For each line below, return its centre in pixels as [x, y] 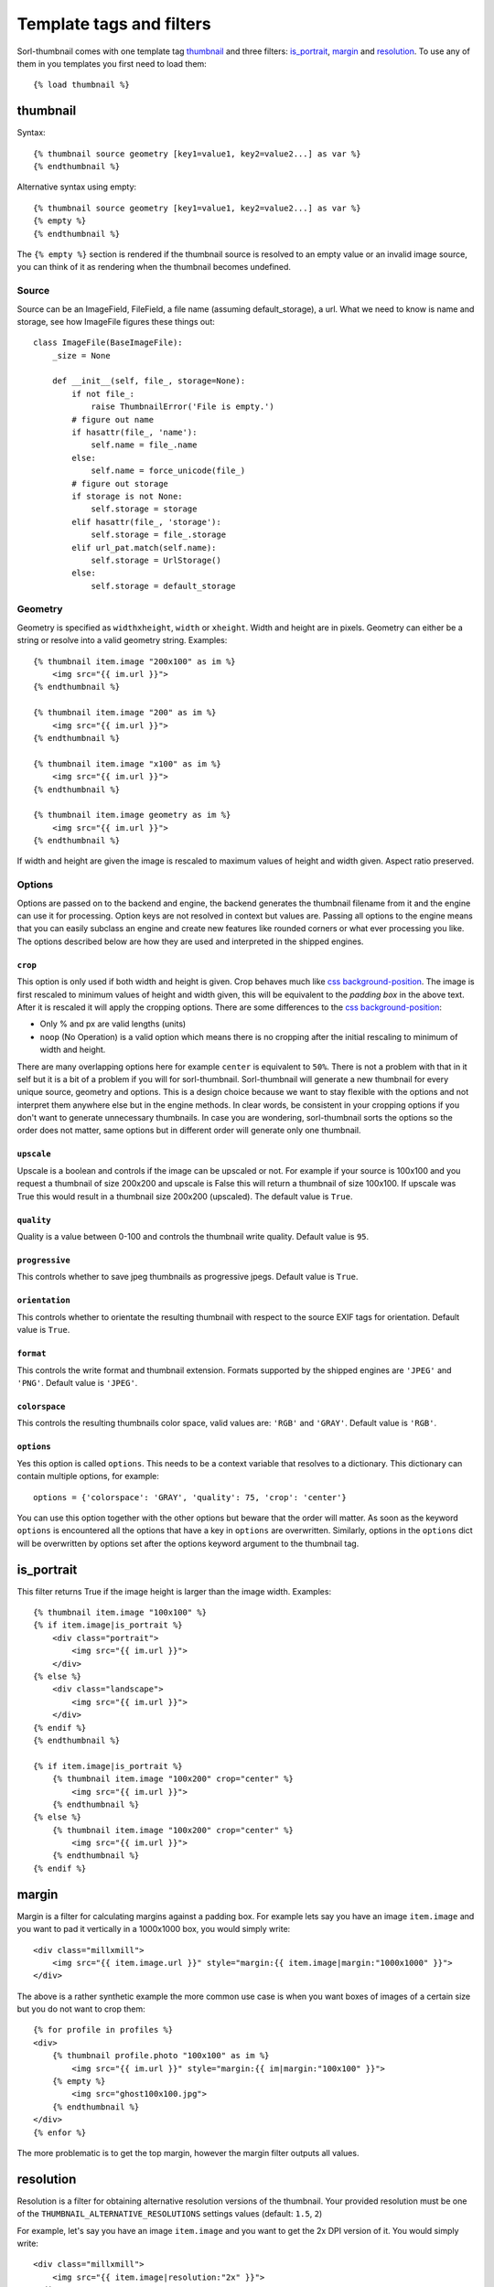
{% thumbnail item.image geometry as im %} [132, 815]
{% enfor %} [60, 2132]
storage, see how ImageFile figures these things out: [116, 321]
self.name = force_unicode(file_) [168, 471]
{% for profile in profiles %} [103, 2030]
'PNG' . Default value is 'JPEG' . [77, 1383]
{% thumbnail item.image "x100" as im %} [127, 763]
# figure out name [113, 419]
